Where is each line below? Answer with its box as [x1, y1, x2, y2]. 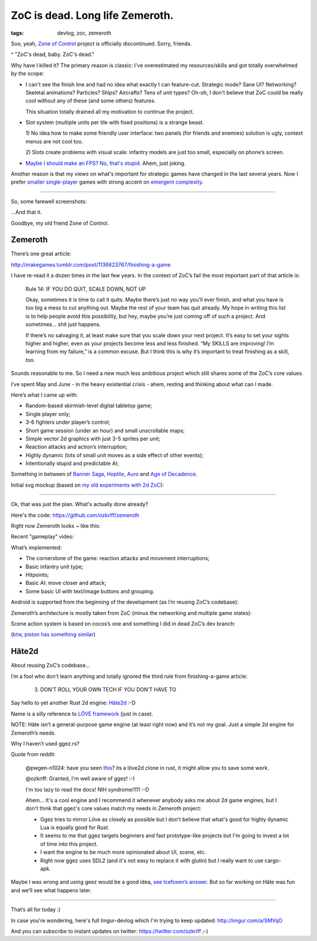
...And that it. [11, 209, 42, 216]
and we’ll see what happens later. [11, 886, 92, 894]
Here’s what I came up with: [11, 391, 79, 398]
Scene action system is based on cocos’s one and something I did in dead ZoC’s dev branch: [11, 620, 235, 627]
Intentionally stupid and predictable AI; [25, 460, 119, 467]
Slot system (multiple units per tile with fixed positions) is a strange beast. [25, 119, 204, 126]
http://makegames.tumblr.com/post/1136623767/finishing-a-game [11, 261, 171, 268]
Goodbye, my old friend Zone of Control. [11, 220, 109, 227]
